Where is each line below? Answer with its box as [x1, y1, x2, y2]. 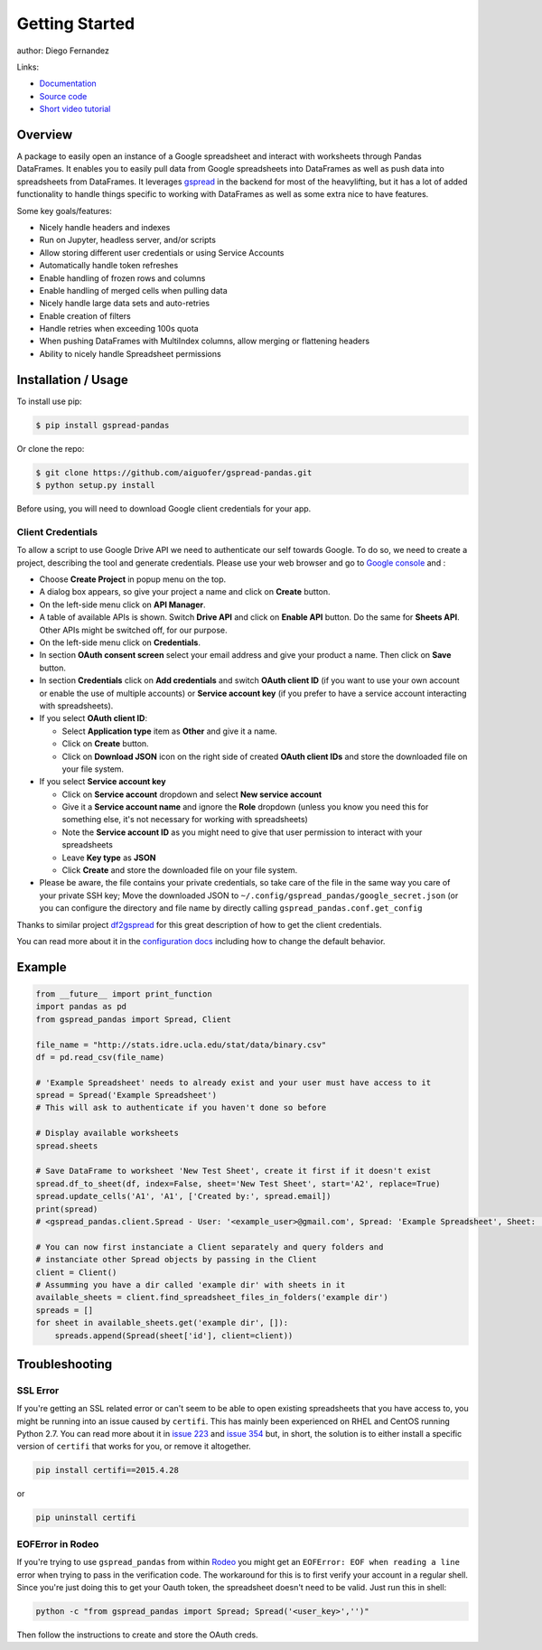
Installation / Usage [16, 371, 128, 388]
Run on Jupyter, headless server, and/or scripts [39, 235, 217, 246]
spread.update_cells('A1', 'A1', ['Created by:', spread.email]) [35, 1191, 332, 1202]
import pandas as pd [35, 1001, 126, 1012]
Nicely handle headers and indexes [39, 221, 171, 232]
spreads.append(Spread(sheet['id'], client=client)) [54, 1330, 294, 1341]
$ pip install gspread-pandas [35, 420, 170, 430]
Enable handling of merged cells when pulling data [39, 285, 228, 295]
